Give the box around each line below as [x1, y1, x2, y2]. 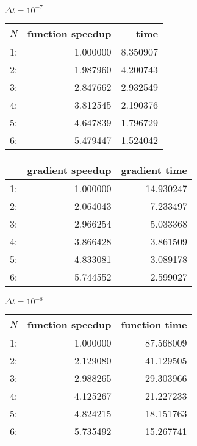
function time [121, 317, 187, 331]
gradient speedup [27, 162, 112, 177]
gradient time [121, 162, 187, 177]
